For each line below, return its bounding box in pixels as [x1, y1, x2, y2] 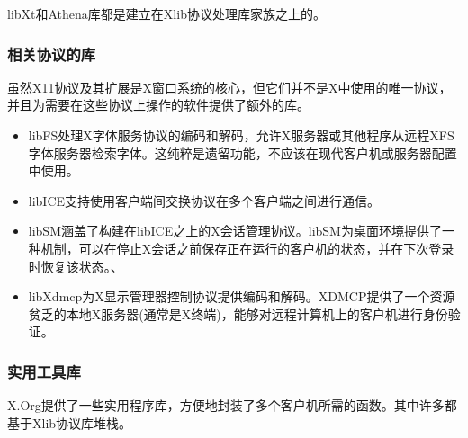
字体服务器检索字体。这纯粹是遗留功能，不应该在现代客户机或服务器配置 [28, 143, 457, 162]
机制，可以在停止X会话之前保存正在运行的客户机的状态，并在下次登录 [40, 238, 454, 257]
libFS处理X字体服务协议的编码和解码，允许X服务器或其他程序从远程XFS [28, 126, 454, 144]
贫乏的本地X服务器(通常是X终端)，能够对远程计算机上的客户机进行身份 [28, 304, 448, 323]
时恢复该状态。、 [28, 256, 123, 275]
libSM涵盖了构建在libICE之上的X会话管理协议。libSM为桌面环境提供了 [28, 221, 442, 240]
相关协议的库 [7, 42, 96, 65]
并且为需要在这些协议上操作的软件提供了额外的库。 [7, 95, 310, 114]
